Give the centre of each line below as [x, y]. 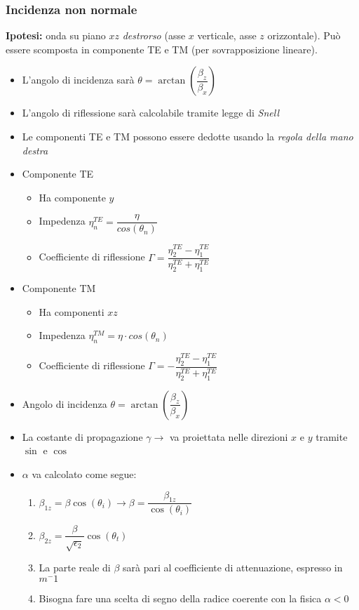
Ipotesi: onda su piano [56, 35]
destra [35, 150]
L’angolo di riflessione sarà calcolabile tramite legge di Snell [150, 113]
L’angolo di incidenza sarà [78, 80]
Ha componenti [72, 311]
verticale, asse [227, 35]
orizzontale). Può [304, 35]
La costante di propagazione [82, 436]
